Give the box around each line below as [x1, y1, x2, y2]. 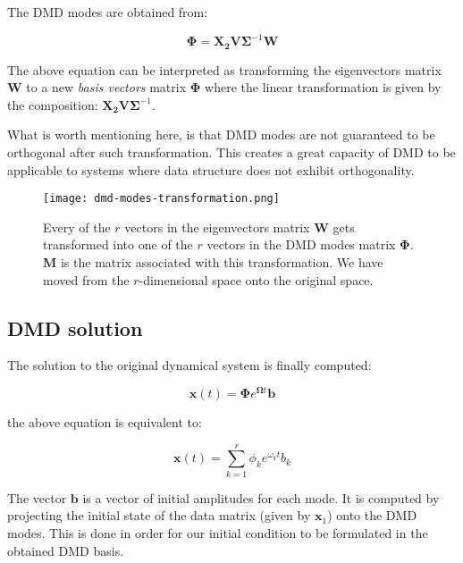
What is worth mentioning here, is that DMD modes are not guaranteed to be [7, 125, 435, 144]
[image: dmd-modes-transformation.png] [43, 192, 280, 206]
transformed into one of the [43, 235, 193, 254]
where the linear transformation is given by [205, 78, 442, 97]
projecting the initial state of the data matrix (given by [7, 506, 311, 525]
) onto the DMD [327, 506, 417, 525]
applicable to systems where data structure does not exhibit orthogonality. [7, 160, 415, 179]
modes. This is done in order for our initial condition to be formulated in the [7, 523, 428, 542]
